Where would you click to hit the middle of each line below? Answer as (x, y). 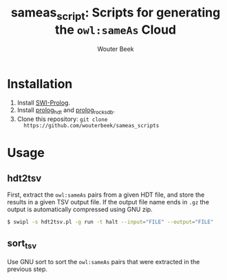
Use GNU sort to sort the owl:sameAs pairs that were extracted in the (104, 261)
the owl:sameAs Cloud (116, 30)
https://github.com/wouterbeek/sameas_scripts (91, 126)
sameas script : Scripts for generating (116, 14)
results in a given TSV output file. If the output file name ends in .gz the (108, 202)
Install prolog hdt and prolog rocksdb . (66, 111)
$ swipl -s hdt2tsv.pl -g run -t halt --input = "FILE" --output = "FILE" (110, 222)
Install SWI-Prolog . (44, 103)
